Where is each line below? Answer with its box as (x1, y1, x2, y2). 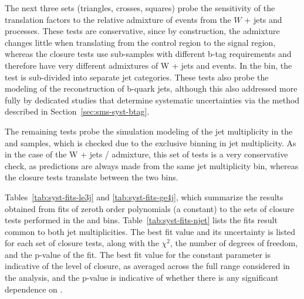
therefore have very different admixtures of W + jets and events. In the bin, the (5, 59, 292, 71)
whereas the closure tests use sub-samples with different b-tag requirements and (5, 48, 292, 60)
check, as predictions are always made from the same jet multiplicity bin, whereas (5, 159, 299, 172)
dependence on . (5, 283, 63, 295)
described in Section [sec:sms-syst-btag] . (5, 105, 150, 117)
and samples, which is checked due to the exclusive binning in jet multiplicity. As (5, 136, 296, 149)
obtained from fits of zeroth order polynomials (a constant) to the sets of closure (5, 202, 294, 214)
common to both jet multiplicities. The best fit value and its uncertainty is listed (5, 225, 296, 237)
